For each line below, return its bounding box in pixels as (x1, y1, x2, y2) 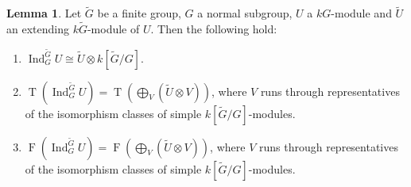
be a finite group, (97, 5, 181, 21)
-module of (87, 21, 140, 37)
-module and (331, 5, 392, 21)
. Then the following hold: (150, 21, 277, 37)
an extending (6, 21, 69, 37)
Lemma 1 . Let (6, 5, 82, 21)
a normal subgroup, (197, 5, 293, 21)
